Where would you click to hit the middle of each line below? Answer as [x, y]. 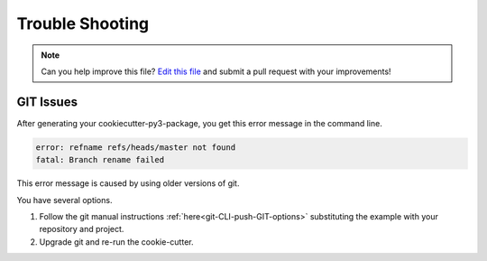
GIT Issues [47, 102]
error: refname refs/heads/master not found [136, 147]
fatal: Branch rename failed [100, 160]
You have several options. [64, 200]
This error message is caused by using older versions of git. [128, 183]
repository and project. [82, 229]
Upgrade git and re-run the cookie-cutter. [116, 242]
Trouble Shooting [83, 23]
